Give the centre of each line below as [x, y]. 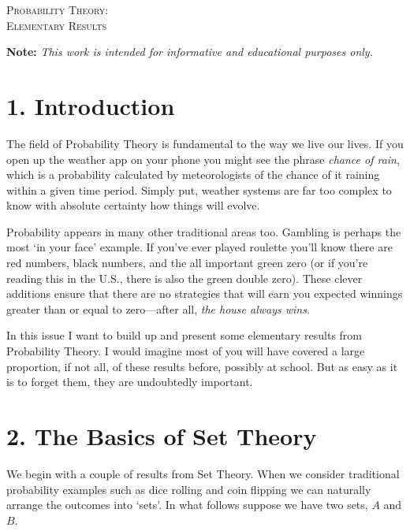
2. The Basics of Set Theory [162, 436]
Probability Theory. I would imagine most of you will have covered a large [186, 351]
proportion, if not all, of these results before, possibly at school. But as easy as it [202, 366]
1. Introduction [91, 105]
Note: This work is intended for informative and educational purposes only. [190, 52]
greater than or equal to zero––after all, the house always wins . [158, 308]
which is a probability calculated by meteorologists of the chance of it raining [193, 175]
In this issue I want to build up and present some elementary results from [184, 335]
